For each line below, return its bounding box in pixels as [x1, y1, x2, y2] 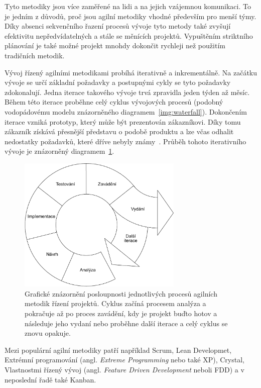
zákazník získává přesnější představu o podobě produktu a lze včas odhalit [5, 126, 234, 137]
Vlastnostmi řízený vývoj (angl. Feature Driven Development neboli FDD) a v [5, 364, 244, 374]
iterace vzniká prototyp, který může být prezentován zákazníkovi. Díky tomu [5, 116, 241, 127]
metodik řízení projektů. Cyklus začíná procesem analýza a [25, 298, 206, 309]
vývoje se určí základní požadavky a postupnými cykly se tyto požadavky [5, 77, 231, 87]
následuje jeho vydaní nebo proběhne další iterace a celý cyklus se [25, 318, 228, 328]
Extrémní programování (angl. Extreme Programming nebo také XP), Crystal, [5, 354, 244, 365]
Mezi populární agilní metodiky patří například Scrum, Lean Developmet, [5, 344, 232, 355]
